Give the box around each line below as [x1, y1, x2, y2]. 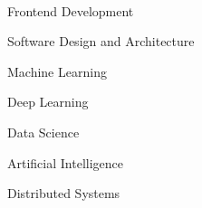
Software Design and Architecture [7, 32, 195, 51]
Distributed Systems [7, 184, 120, 203]
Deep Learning [7, 92, 89, 111]
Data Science [7, 122, 80, 141]
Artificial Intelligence [7, 153, 123, 172]
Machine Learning [7, 61, 107, 80]
